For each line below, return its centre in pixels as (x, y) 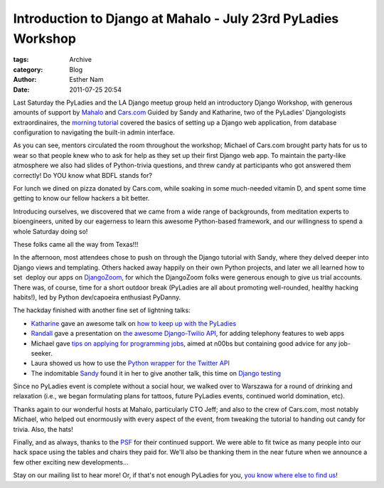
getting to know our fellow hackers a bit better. (81, 198)
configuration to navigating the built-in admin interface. (94, 132)
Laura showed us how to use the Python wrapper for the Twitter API (130, 364)
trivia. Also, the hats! (43, 429)
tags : (21, 60)
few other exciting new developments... (71, 462)
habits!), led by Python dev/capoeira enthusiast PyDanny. (97, 297)
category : (28, 69)
